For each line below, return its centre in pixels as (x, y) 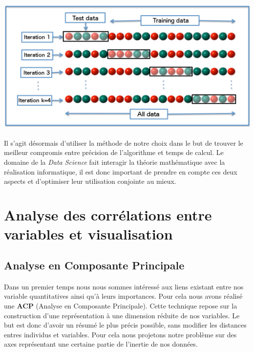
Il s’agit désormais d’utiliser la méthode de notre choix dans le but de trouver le (124, 143)
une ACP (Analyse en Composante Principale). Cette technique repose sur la (121, 305)
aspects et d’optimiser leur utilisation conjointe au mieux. (90, 181)
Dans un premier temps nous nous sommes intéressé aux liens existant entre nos (124, 286)
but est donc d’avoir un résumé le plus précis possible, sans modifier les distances (125, 325)
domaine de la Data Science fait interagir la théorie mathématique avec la (115, 162)
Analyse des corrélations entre (108, 214)
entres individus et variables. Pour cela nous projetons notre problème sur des (120, 334)
